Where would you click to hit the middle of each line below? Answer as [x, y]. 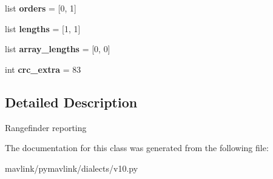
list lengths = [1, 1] [43, 28]
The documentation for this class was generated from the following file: [137, 148]
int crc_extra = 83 [43, 69]
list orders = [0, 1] [41, 8]
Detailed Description [71, 102]
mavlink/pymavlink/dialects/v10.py [72, 168]
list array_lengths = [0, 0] [58, 49]
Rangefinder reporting [46, 127]
